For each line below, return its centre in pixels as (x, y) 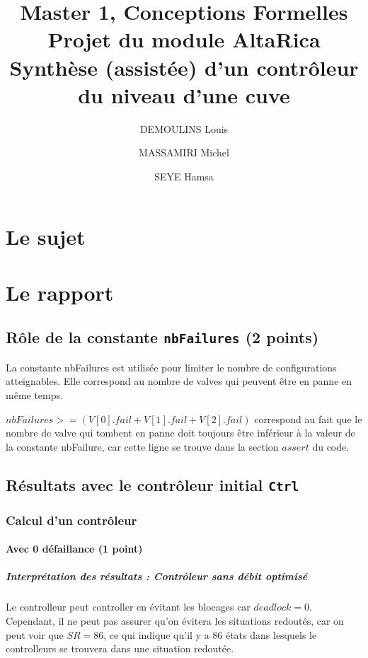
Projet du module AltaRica (184, 39)
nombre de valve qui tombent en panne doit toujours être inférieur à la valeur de (180, 433)
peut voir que (35, 634)
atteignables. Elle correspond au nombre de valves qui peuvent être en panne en (179, 381)
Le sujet (46, 237)
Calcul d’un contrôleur (71, 520)
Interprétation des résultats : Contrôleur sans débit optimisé (157, 576)
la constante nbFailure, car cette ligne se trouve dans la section (142, 446)
